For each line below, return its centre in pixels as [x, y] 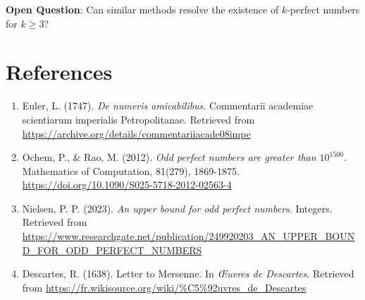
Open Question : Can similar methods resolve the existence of [142, 9]
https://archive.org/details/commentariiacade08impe [136, 133]
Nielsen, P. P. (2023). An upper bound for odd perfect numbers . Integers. [177, 208]
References [59, 72]
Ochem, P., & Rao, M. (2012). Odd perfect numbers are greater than [169, 157]
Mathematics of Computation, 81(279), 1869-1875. [131, 170]
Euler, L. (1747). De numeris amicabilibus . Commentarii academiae [168, 106]
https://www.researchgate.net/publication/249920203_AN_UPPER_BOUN [188, 236]
